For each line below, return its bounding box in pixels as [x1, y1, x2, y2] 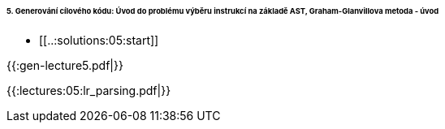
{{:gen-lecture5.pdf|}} [6, 58, 123, 72]
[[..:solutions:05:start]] [39, 32, 159, 47]
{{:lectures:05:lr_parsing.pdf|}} [6, 83, 171, 97]
